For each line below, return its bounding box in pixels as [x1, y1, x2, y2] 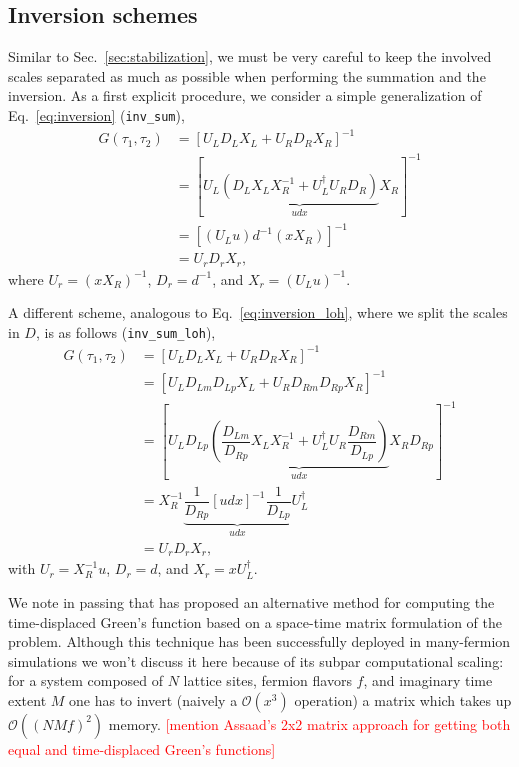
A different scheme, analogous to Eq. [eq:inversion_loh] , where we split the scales [8, 302, 508, 323]
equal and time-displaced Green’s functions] [8, 738, 276, 759]
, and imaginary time [363, 670, 493, 691]
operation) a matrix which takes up [294, 689, 512, 710]
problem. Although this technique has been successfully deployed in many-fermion [8, 631, 511, 652]
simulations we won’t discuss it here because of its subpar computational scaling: [8, 650, 504, 671]
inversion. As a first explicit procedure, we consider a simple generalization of [8, 85, 482, 106]
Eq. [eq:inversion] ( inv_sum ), [8, 104, 185, 125]
